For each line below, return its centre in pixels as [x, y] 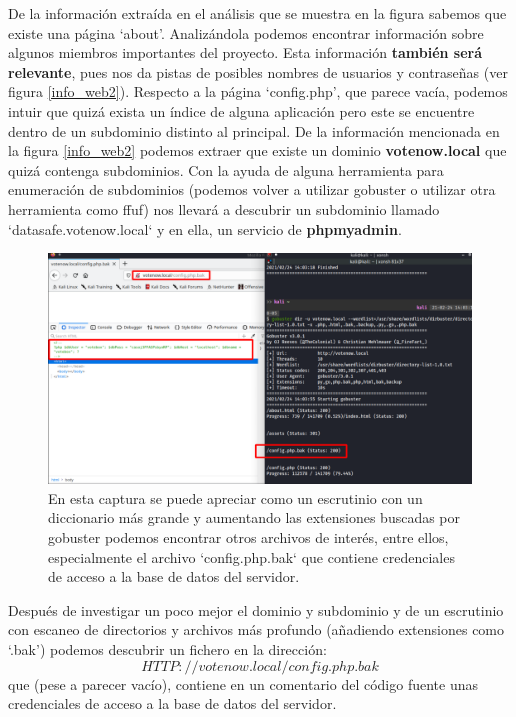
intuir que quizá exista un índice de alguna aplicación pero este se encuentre [241, 110]
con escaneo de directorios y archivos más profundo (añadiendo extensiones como [256, 629]
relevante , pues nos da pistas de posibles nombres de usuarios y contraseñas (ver [258, 71]
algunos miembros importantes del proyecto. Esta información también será [245, 52]
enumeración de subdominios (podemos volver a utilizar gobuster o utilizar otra [252, 189]
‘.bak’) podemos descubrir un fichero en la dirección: [167, 648]
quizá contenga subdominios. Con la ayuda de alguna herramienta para [226, 169]
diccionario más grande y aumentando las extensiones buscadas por [254, 517]
